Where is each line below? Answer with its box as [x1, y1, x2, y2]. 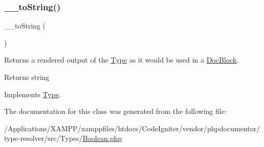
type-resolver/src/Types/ [4, 133, 83, 143]
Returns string [4, 72, 50, 82]
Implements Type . [4, 89, 61, 99]
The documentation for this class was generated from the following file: [4, 106, 227, 116]
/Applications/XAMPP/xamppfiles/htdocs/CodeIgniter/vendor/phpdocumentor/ [4, 123, 260, 133]
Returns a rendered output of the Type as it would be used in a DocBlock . [4, 54, 239, 65]
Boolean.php [82, 133, 122, 143]
